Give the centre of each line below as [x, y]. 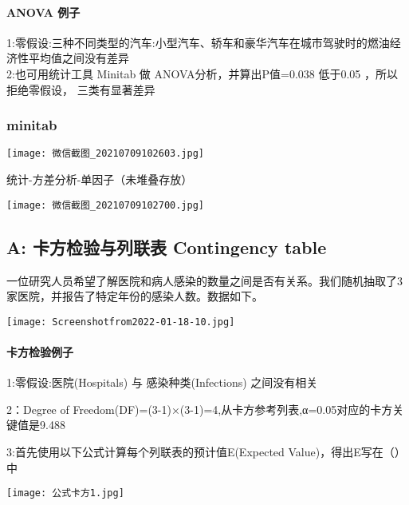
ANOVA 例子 [43, 12]
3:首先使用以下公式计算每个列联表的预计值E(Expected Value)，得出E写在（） [206, 451]
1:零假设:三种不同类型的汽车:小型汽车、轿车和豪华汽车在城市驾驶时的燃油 [198, 42]
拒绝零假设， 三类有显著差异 [81, 89]
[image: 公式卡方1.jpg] [65, 493]
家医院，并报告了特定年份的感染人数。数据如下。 [135, 296]
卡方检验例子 [40, 351]
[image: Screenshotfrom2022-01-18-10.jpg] [121, 322]
